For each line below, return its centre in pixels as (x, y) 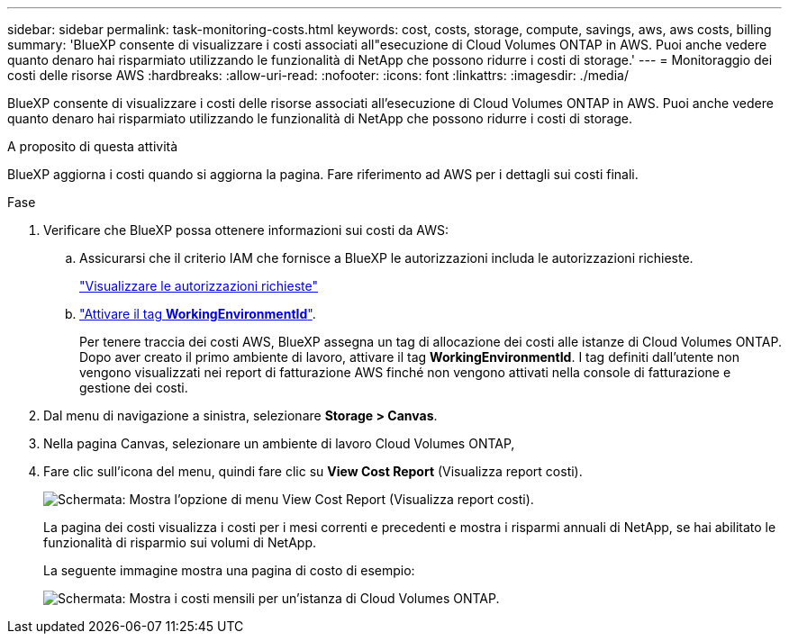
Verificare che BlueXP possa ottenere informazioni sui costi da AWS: (246, 230)
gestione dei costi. (134, 388)
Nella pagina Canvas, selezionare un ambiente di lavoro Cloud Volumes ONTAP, (279, 443)
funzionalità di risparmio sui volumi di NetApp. (180, 542)
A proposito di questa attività (93, 146)
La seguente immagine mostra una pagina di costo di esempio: (229, 570)
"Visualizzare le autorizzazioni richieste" (199, 286)
